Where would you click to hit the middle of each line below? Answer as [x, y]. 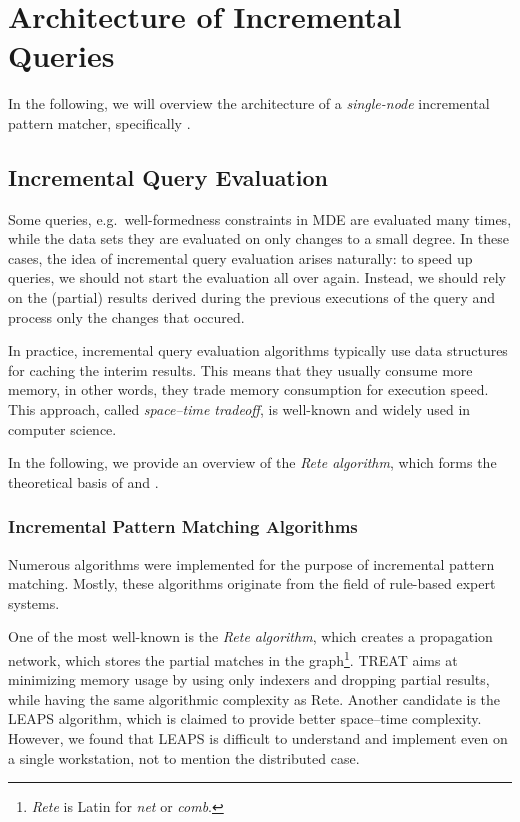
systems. [34, 602]
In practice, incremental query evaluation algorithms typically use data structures [258, 350]
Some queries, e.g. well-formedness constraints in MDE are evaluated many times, [260, 218]
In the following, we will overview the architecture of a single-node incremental [249, 103]
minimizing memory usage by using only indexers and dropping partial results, [249, 679]
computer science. [62, 428]
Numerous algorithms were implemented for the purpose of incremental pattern [251, 563]
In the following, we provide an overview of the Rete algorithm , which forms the [252, 462]
